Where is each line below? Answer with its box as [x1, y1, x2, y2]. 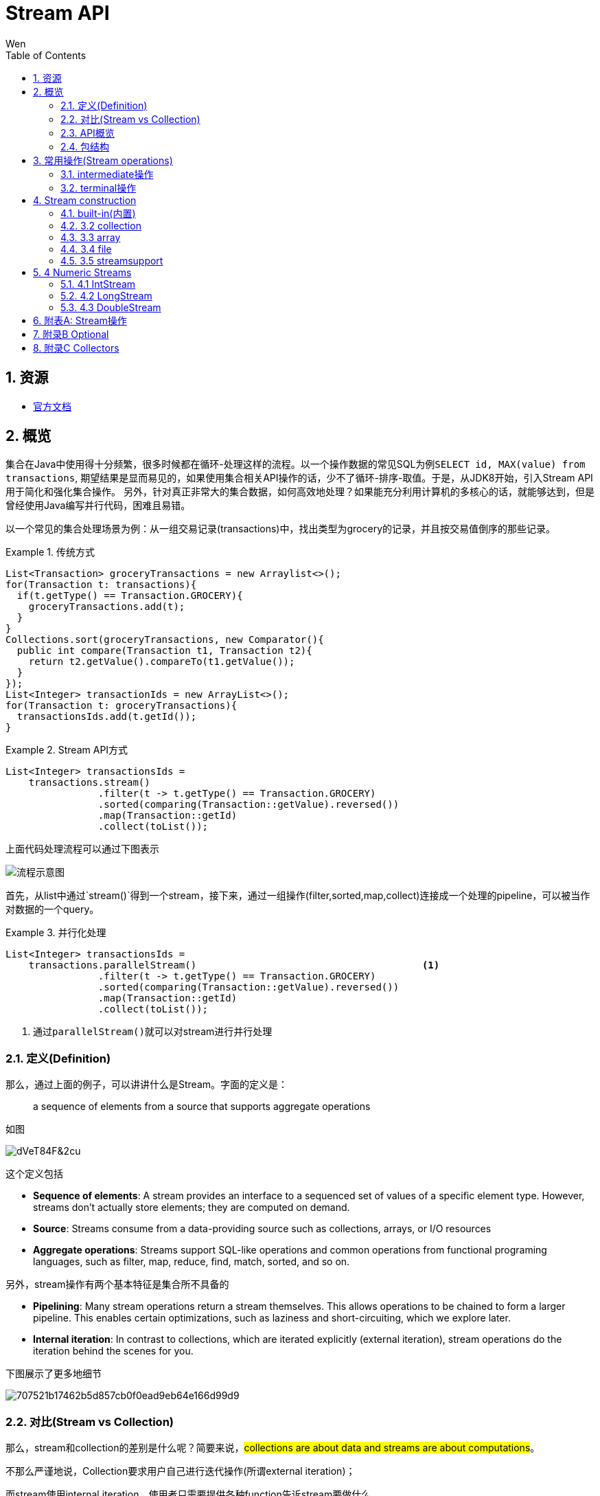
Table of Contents [5, 49, 86, 61]
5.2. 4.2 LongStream [60, 289, 152, 302]
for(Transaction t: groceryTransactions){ [5, 700, 238, 712]
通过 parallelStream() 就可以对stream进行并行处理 [33, 1025, 273, 1038]
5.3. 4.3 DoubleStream [60, 301, 161, 313]
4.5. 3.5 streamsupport [60, 254, 163, 267]
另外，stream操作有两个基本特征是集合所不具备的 [5, 1278, 229, 1291]
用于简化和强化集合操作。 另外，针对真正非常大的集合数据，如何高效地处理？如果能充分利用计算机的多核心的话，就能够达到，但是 [5, 486, 595, 498]
